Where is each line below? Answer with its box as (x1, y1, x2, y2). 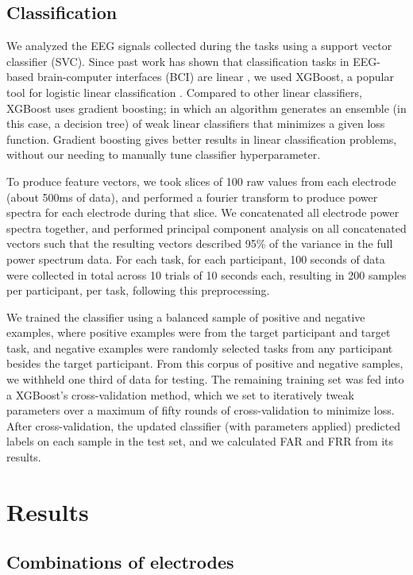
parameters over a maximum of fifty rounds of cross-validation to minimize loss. (6, 402, 395, 419)
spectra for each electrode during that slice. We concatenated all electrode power (6, 204, 399, 221)
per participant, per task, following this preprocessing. (6, 282, 270, 299)
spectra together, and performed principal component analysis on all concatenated (6, 219, 407, 236)
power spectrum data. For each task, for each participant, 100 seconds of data (6, 250, 385, 267)
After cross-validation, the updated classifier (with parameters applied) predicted (6, 417, 401, 434)
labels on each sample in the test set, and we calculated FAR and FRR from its (6, 433, 394, 450)
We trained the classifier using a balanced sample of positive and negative (6, 308, 365, 325)
